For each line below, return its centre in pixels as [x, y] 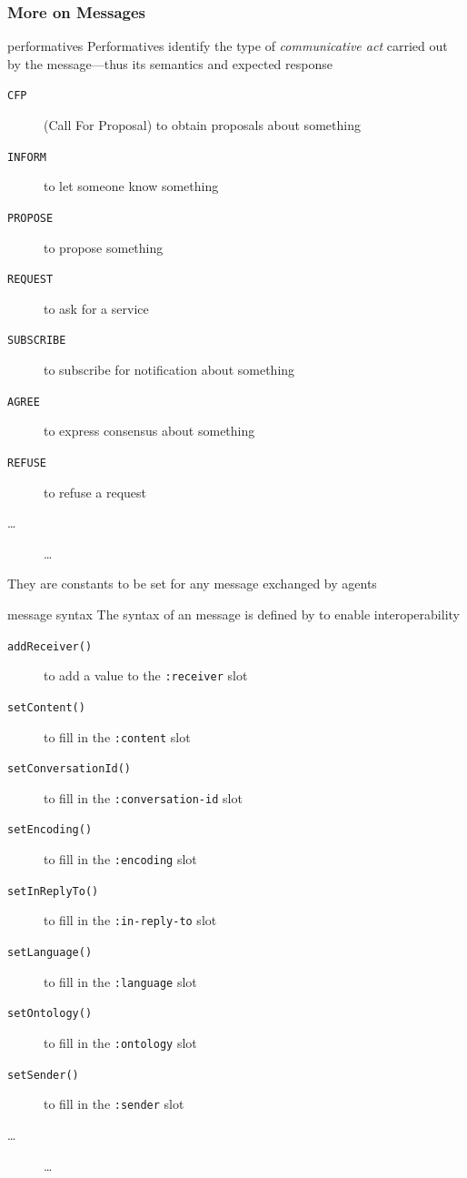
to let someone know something [131, 186]
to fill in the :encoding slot [120, 859]
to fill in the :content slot [117, 736]
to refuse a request [95, 492]
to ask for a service [96, 308]
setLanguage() [50, 953]
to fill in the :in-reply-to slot [130, 920]
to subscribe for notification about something [169, 370]
